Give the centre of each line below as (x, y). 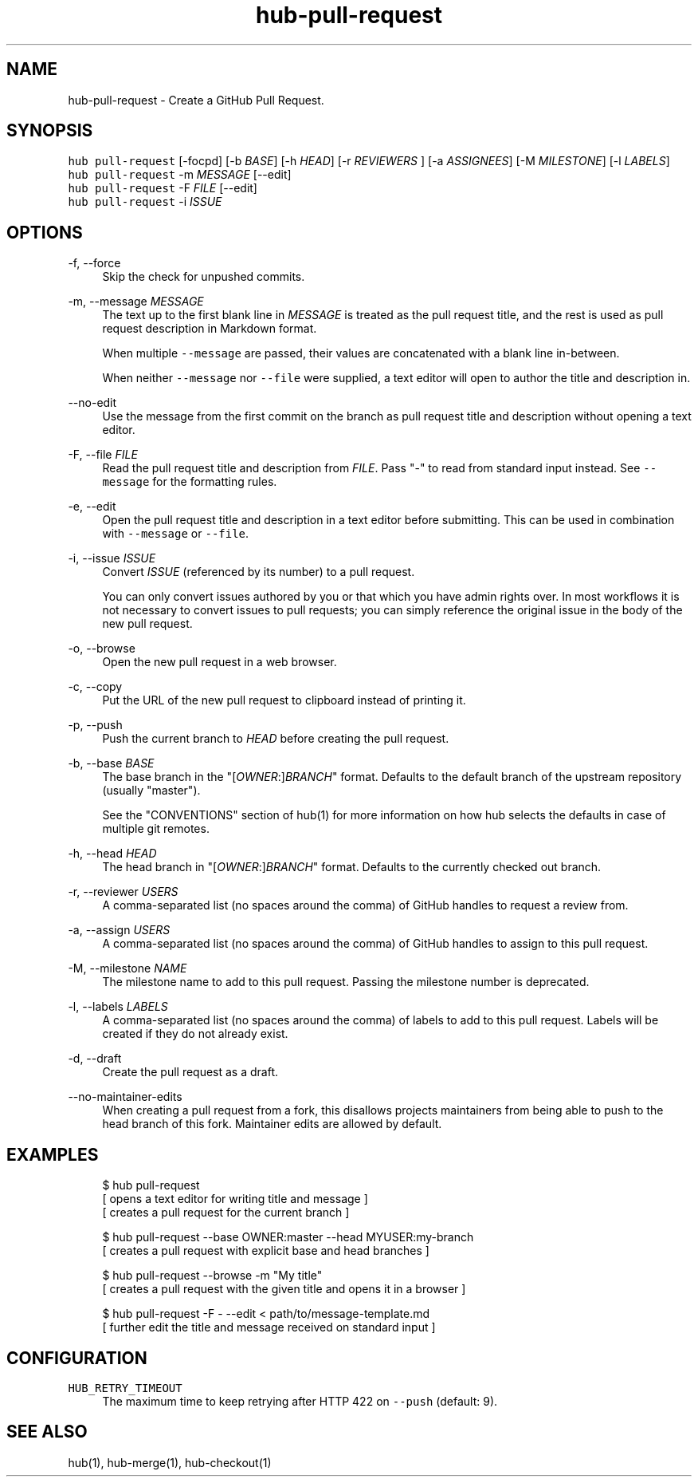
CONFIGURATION (77, 1358)
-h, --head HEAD (112, 854)
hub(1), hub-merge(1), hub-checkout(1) (170, 1462)
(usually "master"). (151, 791)
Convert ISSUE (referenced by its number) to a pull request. (259, 572)
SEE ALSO (47, 1432)
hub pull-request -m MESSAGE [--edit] (180, 175)
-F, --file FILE (103, 455)
